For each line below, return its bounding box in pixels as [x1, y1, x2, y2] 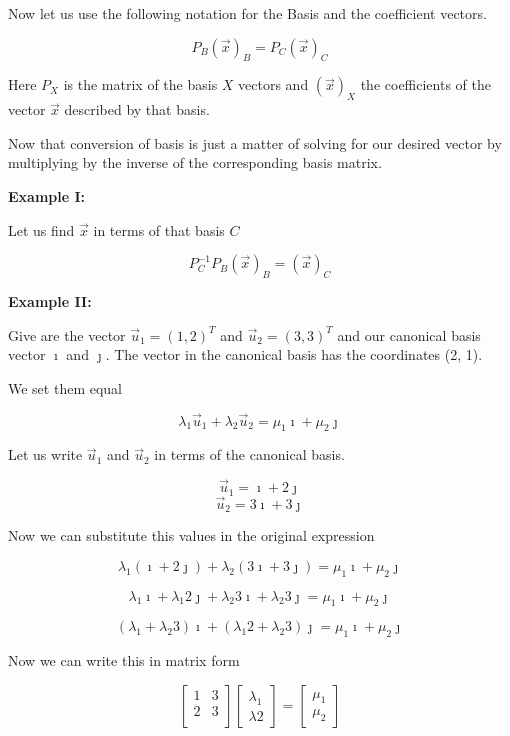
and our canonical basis [337, 324, 481, 345]
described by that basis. [64, 99, 210, 120]
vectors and [238, 74, 309, 95]
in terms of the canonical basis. [154, 444, 345, 465]
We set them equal [8, 377, 123, 398]
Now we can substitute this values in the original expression [8, 525, 375, 546]
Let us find [8, 219, 75, 240]
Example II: [8, 290, 92, 311]
